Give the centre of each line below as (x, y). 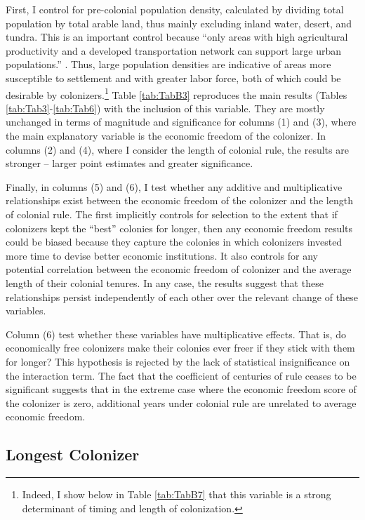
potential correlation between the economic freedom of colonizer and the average (179, 269)
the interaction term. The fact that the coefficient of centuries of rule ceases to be (181, 375)
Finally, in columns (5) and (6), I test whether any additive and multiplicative (174, 186)
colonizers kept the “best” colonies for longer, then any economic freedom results (179, 228)
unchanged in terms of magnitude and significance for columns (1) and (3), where (181, 122)
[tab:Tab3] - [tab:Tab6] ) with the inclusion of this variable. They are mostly (165, 108)
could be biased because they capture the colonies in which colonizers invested (174, 242)
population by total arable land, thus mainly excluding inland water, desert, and (179, 23)
